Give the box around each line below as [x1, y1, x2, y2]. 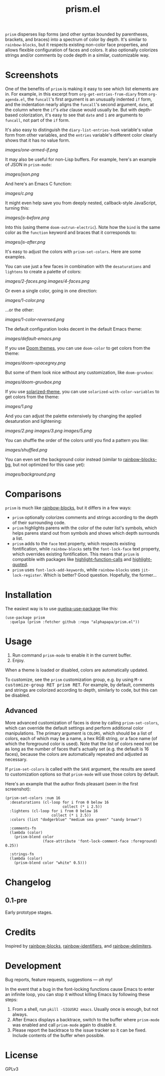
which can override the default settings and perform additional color [5, 725, 144, 731]
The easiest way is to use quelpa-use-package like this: [5, 606, 119, 611]
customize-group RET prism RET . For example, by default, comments [5, 682, 155, 688]
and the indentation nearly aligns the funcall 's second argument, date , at [5, 102, 154, 108]
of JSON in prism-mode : [5, 162, 52, 168]
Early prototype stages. [5, 909, 53, 915]
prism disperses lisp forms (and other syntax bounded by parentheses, [5, 31, 149, 37]
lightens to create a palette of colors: [5, 269, 82, 275]
